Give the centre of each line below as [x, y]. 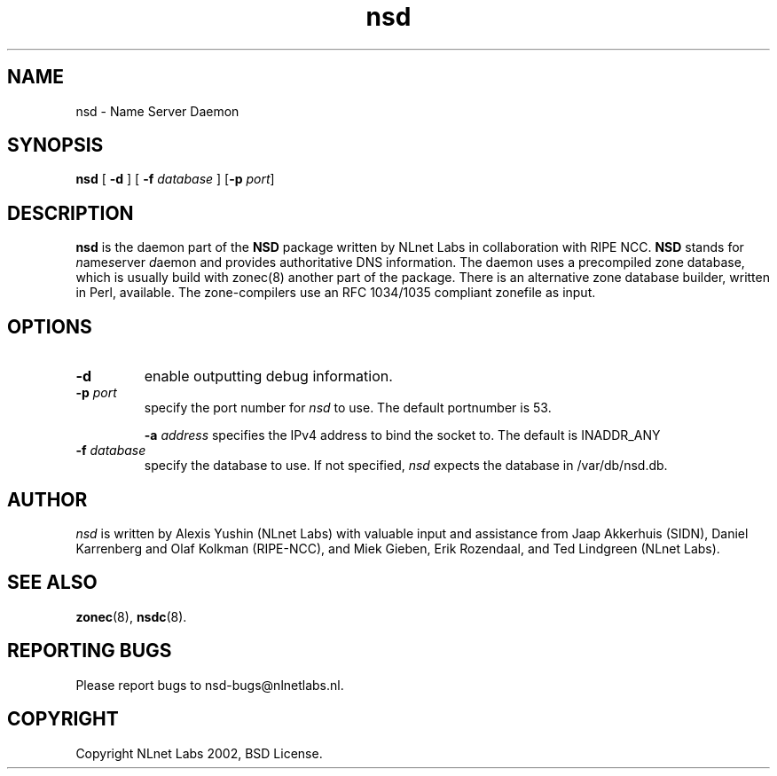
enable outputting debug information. [268, 376]
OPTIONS [50, 326]
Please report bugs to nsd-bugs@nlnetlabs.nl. [210, 685]
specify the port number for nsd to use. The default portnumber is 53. [348, 408]
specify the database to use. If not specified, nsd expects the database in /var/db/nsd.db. [406, 466]
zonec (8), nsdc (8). [131, 616]
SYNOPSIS [55, 145]
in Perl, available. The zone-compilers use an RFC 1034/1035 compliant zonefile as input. [336, 293]
